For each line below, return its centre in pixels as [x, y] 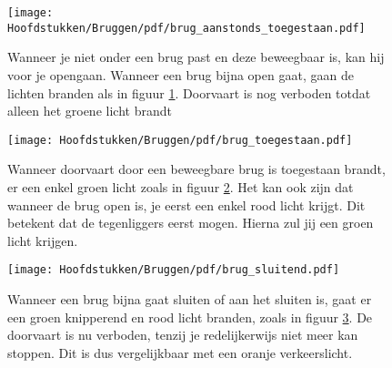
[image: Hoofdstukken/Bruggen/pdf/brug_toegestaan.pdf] [180, 140]
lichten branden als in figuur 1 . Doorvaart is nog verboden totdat [189, 92]
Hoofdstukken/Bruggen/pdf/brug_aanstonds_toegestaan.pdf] [186, 28]
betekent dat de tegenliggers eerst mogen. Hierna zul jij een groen [191, 223]
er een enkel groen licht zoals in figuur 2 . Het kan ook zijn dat [181, 186]
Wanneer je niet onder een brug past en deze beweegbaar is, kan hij [196, 57]
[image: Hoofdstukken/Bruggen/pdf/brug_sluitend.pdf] [174, 270]
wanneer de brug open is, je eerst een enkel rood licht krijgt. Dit [186, 204]
